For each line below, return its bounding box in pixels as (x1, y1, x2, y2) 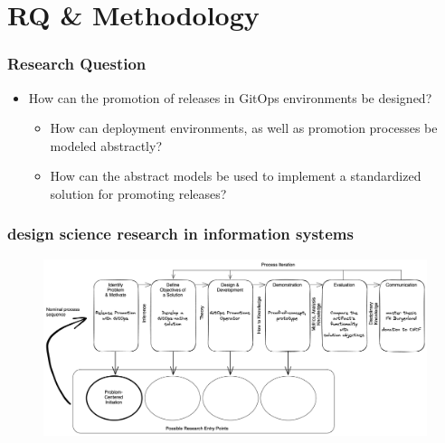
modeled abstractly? (50, 136, 162, 155)
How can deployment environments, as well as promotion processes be (50, 118, 438, 137)
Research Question (7, 52, 147, 75)
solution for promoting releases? (50, 184, 227, 203)
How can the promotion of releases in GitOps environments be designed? (28, 88, 432, 107)
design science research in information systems (7, 222, 354, 245)
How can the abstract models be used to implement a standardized (50, 166, 421, 185)
